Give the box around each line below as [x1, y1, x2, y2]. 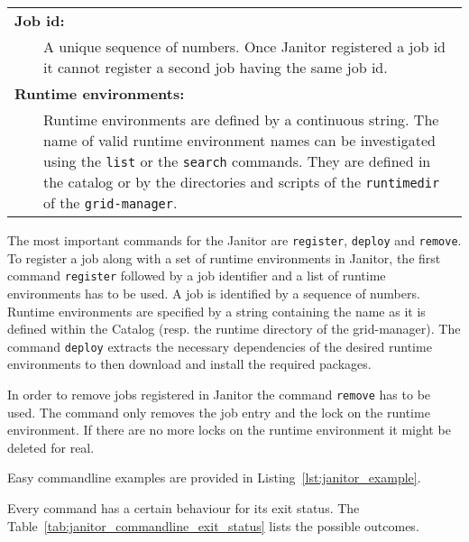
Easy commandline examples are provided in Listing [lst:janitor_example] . [7, 468, 421, 487]
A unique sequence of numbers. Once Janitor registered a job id [43, 36, 446, 57]
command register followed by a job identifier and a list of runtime [7, 266, 386, 285]
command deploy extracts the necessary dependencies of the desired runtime [7, 336, 432, 355]
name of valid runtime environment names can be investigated [43, 130, 436, 151]
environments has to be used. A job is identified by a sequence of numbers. [7, 283, 420, 302]
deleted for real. [7, 437, 95, 456]
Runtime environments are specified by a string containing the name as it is [7, 301, 426, 320]
